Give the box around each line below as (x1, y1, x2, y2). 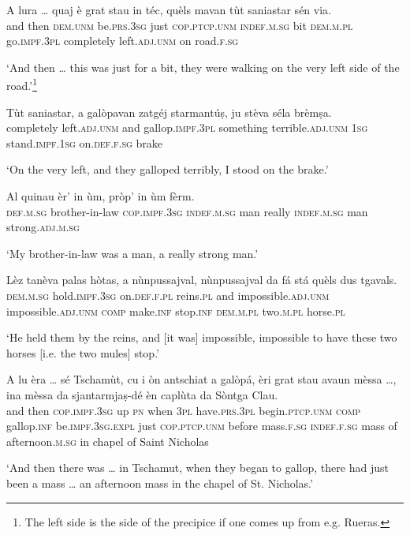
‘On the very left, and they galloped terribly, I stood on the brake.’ (6, 161, 329, 178)
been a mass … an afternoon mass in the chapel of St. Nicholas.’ (6, 474, 313, 491)
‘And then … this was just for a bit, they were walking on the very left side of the (6, 58, 400, 75)
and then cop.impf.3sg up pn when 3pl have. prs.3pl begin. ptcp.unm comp (6, 402, 361, 418)
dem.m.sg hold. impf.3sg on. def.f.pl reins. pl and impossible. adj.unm (6, 286, 330, 303)
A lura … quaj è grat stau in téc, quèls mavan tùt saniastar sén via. (6, 2, 331, 17)
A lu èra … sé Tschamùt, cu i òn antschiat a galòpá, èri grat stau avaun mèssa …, (6, 371, 397, 387)
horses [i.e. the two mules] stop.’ (6, 344, 159, 361)
